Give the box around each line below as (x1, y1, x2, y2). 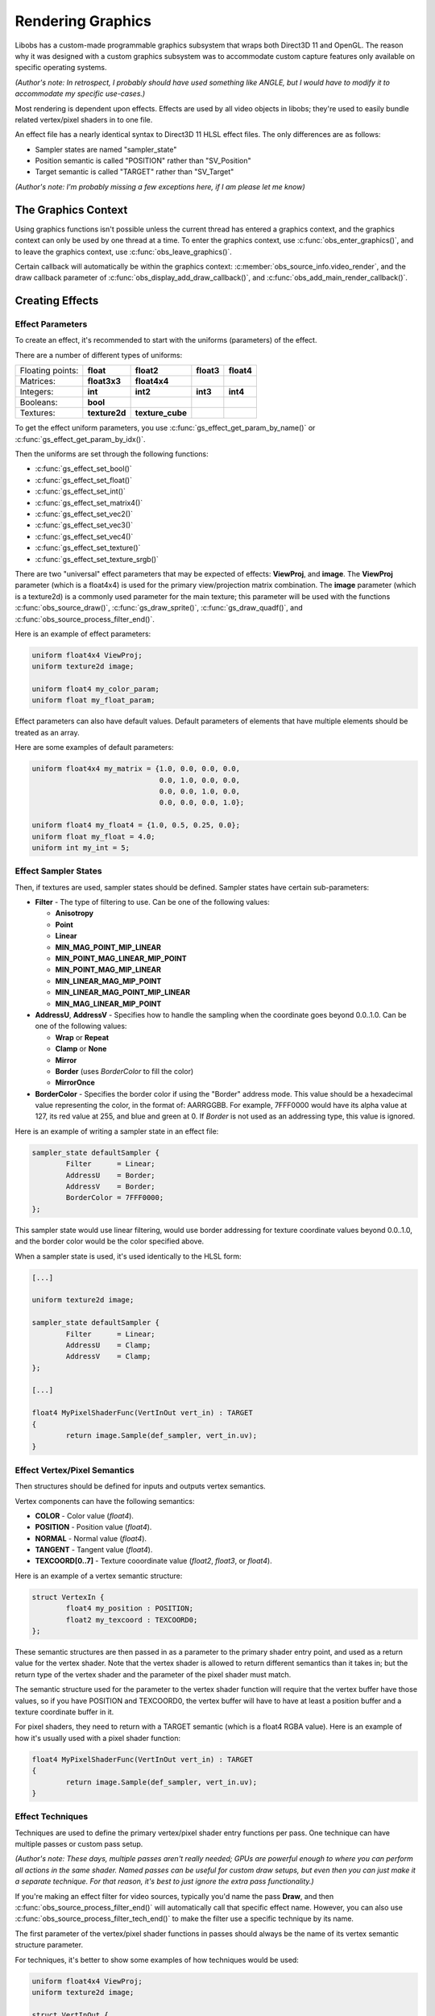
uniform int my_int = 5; (31, 843, 130, 852)
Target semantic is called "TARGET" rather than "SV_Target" (35, 167, 234, 177)
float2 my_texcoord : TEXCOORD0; (65, 1615, 198, 1624)
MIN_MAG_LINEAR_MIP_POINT (55, 998, 162, 1008)
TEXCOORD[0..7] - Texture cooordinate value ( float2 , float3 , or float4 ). (35, 1556, 273, 1566)
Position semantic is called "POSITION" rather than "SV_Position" (35, 156, 251, 165)
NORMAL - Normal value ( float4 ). (35, 1533, 147, 1543)
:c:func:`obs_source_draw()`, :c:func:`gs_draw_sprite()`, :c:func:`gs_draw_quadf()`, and (14, 603, 304, 613)
